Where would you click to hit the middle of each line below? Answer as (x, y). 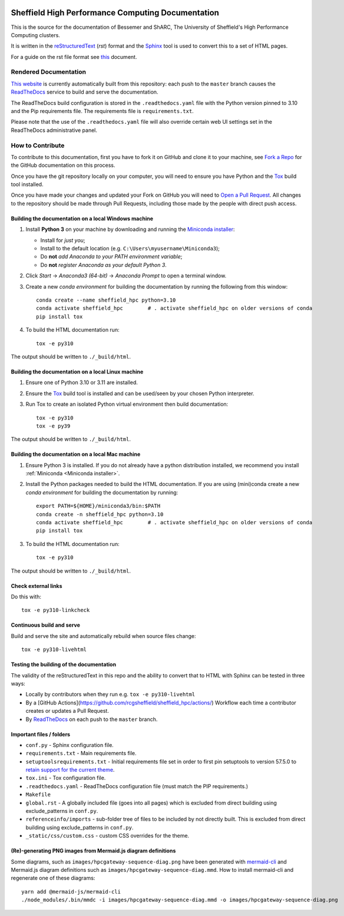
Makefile (38, 795)
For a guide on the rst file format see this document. (74, 57)
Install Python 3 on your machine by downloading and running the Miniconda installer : (130, 229)
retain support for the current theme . (70, 770)
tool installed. (27, 184)
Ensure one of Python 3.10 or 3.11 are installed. (82, 382)
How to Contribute (38, 145)
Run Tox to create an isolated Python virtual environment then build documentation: (127, 404)
